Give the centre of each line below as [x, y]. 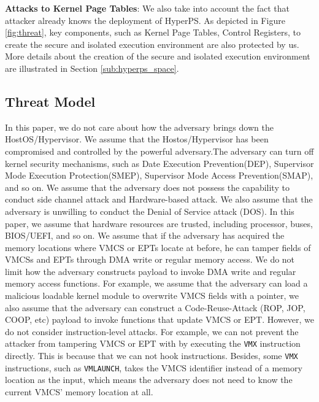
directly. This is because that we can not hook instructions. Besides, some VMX [152, 356]
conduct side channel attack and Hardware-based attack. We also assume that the [159, 199]
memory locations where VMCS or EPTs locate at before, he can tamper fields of [158, 247]
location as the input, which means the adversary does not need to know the [149, 380]
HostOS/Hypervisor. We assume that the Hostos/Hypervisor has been [137, 139]
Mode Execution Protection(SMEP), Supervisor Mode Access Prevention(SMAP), [159, 175]
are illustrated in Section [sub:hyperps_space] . [92, 68]
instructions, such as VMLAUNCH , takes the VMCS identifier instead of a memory [154, 367]
